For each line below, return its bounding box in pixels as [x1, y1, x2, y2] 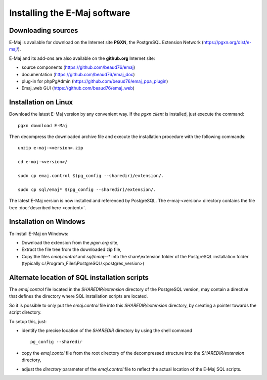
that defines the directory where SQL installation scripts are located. [9, 293, 148, 299]
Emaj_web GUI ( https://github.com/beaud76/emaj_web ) [21, 85, 134, 91]
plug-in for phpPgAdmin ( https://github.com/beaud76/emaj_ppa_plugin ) [21, 78, 168, 84]
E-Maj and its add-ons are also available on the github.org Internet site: [9, 55, 155, 61]
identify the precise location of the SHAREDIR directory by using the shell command [21, 327, 192, 333]
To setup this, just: [9, 318, 47, 324]
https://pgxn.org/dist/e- [203, 40, 252, 46]
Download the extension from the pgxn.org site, [21, 239, 119, 245]
